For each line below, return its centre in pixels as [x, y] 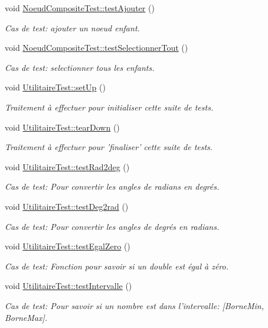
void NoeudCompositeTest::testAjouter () [80, 8]
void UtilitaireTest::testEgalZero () [68, 246]
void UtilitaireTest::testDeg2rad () [67, 206]
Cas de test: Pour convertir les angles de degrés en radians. [112, 226]
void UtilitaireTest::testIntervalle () [68, 286]
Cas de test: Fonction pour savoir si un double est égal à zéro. [117, 266]
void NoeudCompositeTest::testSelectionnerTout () [97, 48]
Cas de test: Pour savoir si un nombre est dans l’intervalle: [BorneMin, [134, 305]
